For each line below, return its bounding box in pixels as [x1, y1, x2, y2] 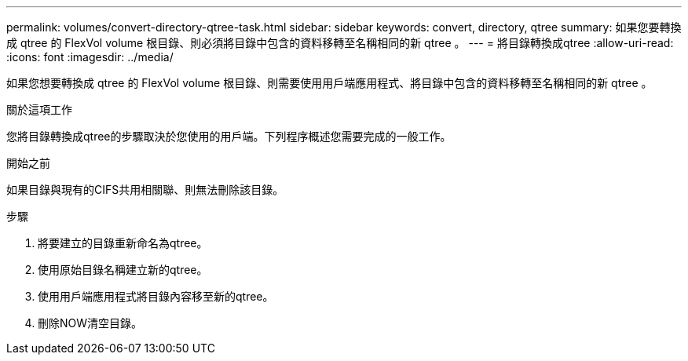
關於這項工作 [6, 103, 72, 116]
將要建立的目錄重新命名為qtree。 [38, 236, 208, 250]
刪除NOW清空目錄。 [38, 316, 143, 330]
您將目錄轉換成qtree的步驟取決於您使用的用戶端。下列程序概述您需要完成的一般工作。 [6, 129, 452, 143]
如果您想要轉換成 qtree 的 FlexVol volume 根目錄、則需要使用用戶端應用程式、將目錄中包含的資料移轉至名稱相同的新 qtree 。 [6, 76, 653, 89]
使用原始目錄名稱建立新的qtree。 [38, 263, 208, 276]
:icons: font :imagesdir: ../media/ [6, 50, 174, 64]
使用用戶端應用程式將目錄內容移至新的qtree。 [38, 290, 274, 303]
